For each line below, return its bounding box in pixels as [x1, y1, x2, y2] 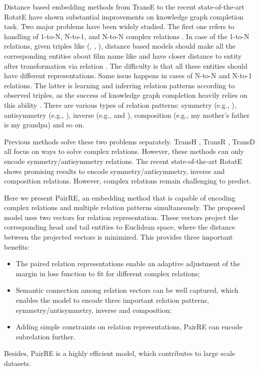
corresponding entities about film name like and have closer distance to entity [4, 50, 242, 61]
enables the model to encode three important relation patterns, [15, 295, 209, 305]
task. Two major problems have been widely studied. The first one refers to [4, 21, 234, 32]
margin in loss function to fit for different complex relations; [15, 268, 200, 278]
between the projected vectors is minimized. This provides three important [4, 232, 233, 242]
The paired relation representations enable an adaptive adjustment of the [15, 258, 240, 269]
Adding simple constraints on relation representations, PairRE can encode [15, 321, 242, 332]
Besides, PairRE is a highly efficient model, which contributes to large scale [4, 348, 235, 358]
